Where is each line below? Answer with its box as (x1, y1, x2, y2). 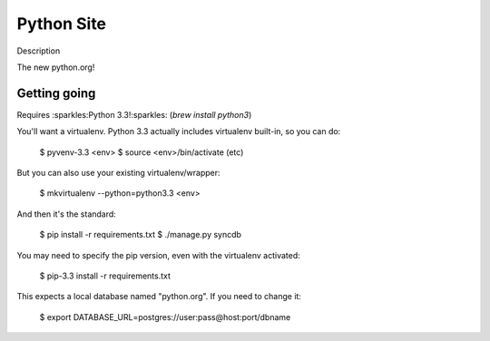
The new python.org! (16, 62, 95, 73)
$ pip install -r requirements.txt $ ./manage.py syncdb (39, 229, 242, 240)
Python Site (16, 14, 107, 34)
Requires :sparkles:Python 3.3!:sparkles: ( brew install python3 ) (16, 109, 252, 120)
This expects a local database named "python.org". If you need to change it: (16, 291, 301, 302)
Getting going (16, 85, 96, 101)
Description (16, 45, 61, 56)
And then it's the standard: (16, 209, 117, 219)
